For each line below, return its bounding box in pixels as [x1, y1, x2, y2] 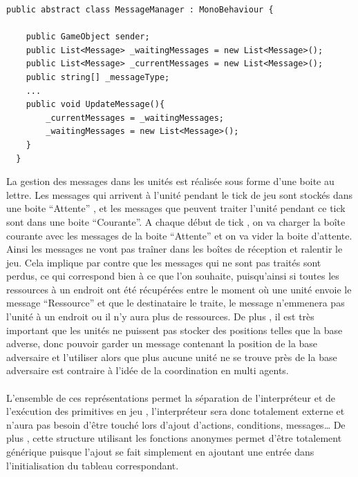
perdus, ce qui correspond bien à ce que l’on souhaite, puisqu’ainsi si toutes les [6, 269, 339, 283]
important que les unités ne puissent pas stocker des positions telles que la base [6, 322, 343, 337]
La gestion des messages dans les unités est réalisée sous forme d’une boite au [6, 174, 335, 188]
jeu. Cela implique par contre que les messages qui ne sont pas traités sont [6, 255, 321, 269]
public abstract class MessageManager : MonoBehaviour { [6, 5, 274, 14]
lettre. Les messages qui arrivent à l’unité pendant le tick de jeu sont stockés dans [6, 187, 352, 202]
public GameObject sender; [26, 32, 150, 42]
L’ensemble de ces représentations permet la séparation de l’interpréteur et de [6, 390, 336, 405]
